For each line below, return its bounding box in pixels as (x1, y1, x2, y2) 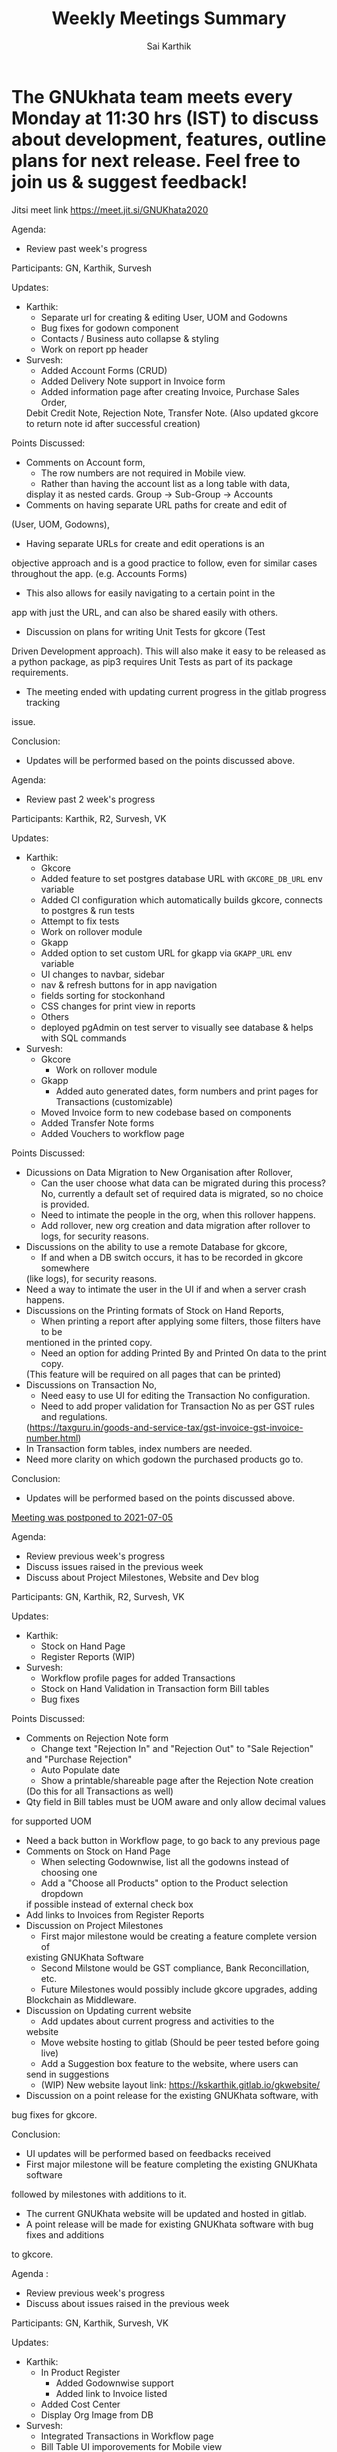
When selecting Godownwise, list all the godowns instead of (40, 1855, 290, 1867)
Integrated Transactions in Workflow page (40, 2430, 214, 2442)
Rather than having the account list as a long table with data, (40, 477, 291, 489)
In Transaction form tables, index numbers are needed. (25, 1442, 253, 1454)
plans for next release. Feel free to (11, 149, 301, 172)
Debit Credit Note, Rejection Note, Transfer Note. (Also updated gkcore (25, 407, 319, 419)
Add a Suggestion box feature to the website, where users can (40, 2057, 299, 2069)
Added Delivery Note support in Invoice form (40, 375, 226, 387)
